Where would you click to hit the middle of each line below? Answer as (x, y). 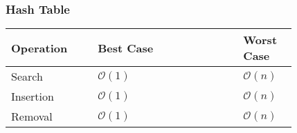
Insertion (33, 96)
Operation (39, 48)
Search (27, 76)
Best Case (126, 48)
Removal (32, 116)
